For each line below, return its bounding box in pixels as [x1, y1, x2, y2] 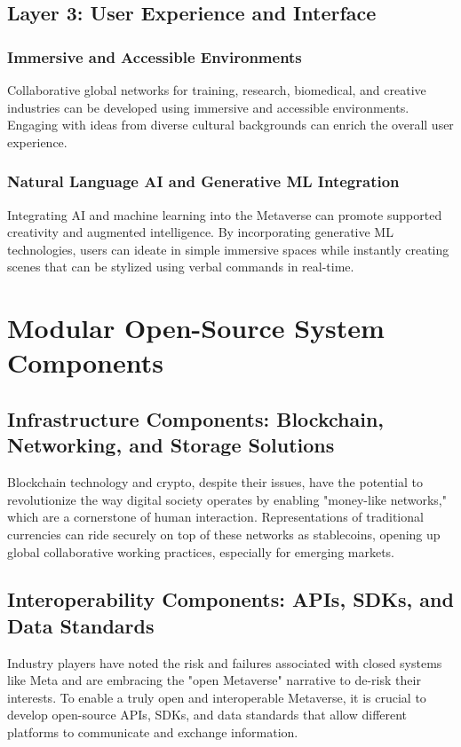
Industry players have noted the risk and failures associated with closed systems [7, 653, 442, 672]
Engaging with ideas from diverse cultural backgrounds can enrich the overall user [7, 115, 454, 134]
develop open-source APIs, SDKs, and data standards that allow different [7, 705, 408, 724]
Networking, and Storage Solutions [7, 431, 335, 459]
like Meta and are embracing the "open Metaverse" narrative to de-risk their [7, 671, 421, 689]
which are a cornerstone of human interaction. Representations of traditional [7, 507, 424, 526]
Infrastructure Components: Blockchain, [7, 405, 385, 432]
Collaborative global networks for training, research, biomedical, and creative [7, 81, 426, 98]
